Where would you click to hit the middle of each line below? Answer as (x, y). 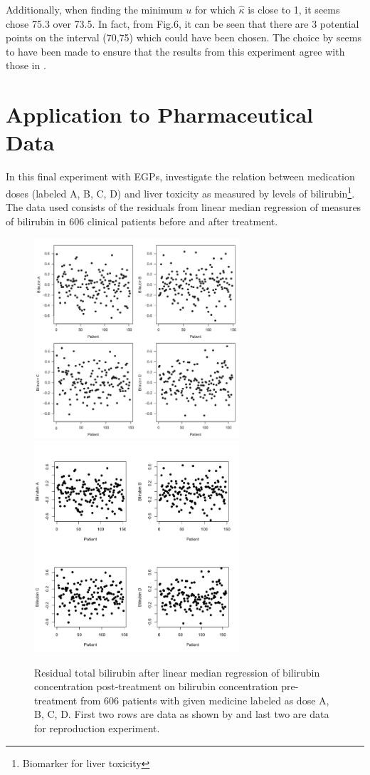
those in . (26, 65)
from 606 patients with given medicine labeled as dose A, (205, 700)
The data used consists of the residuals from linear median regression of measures (184, 207)
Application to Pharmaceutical (160, 114)
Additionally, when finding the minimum (94, 9)
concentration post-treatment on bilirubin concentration (156, 686)
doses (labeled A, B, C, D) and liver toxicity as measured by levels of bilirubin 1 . (180, 192)
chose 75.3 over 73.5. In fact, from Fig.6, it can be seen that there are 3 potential (183, 23)
